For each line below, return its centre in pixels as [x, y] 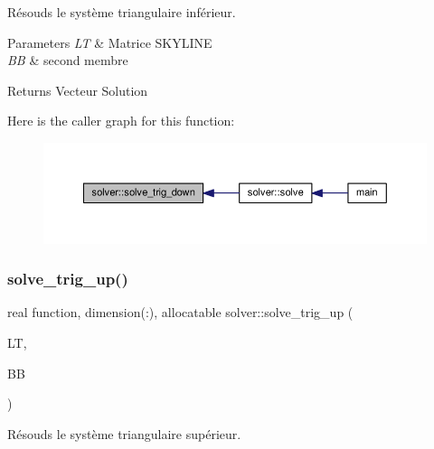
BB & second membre [68, 60]
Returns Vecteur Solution [78, 90]
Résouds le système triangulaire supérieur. [124, 433]
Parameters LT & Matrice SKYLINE [110, 42]
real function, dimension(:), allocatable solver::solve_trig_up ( [180, 312]
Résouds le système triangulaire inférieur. [122, 12]
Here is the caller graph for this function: [121, 121]
